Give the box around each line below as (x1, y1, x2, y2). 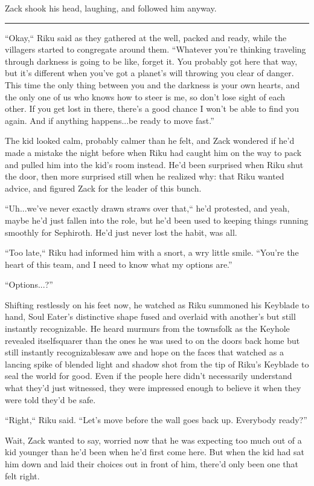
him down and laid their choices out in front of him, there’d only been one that (5, 458, 298, 470)
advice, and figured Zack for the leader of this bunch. (5, 181, 202, 194)
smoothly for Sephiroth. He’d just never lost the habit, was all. (5, 225, 237, 238)
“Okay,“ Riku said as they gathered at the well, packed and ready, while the (5, 31, 287, 44)
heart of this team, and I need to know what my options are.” (5, 258, 232, 270)
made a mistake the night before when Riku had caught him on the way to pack (5, 146, 302, 158)
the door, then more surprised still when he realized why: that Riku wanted (5, 170, 284, 183)
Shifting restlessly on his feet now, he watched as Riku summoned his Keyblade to (5, 298, 309, 311)
